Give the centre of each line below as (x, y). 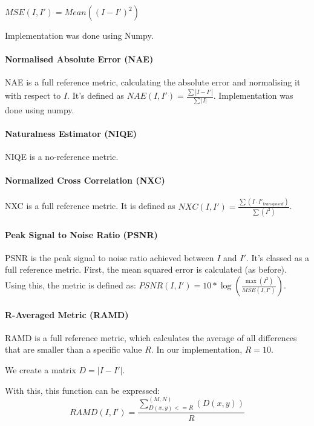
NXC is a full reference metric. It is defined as (90, 206)
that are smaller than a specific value (74, 349)
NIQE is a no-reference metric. (62, 157)
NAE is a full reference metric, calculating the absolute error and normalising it (153, 82)
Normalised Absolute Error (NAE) (79, 59)
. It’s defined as (96, 95)
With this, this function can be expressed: (83, 390)
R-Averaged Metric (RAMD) (67, 314)
